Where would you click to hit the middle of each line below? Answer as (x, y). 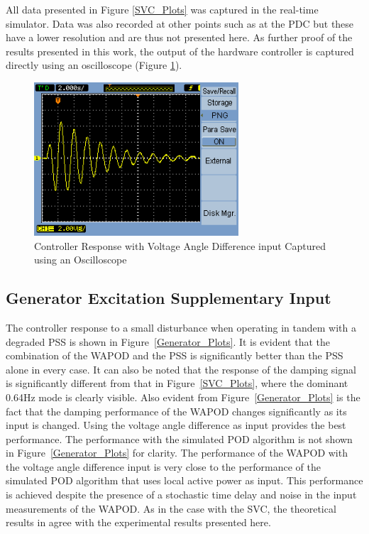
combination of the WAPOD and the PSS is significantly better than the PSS (175, 355)
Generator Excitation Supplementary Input (169, 298)
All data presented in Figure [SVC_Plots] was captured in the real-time (162, 9)
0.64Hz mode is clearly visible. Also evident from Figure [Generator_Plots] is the (183, 397)
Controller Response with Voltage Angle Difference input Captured (180, 245)
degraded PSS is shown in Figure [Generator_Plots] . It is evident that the (168, 341)
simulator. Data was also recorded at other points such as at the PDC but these (180, 23)
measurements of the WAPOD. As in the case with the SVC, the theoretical (171, 508)
